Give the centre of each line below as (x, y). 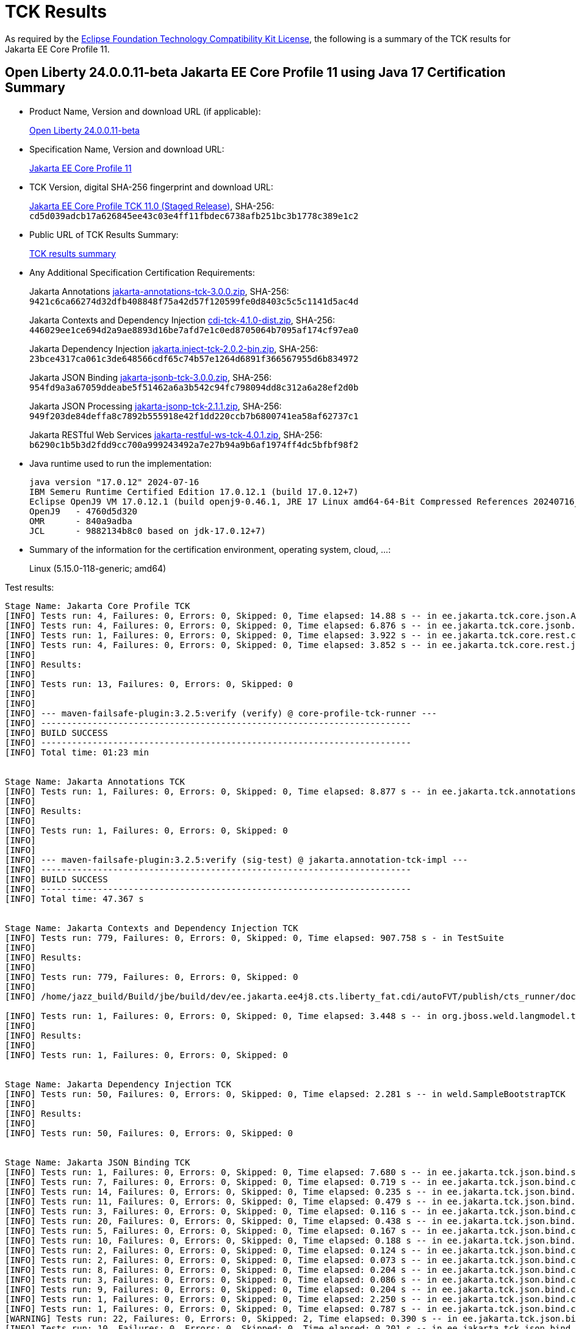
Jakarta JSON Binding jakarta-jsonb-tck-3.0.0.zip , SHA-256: (150, 377)
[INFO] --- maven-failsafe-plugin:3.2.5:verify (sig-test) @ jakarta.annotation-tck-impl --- (236, 859)
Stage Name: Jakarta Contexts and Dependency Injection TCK (152, 928)
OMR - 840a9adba (81, 521)
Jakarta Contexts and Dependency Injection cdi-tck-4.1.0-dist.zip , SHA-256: (182, 320)
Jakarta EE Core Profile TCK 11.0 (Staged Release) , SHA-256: (152, 206)
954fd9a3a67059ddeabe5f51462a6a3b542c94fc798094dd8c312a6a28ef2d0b (194, 387)
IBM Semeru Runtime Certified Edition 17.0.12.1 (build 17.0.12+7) (194, 492)
